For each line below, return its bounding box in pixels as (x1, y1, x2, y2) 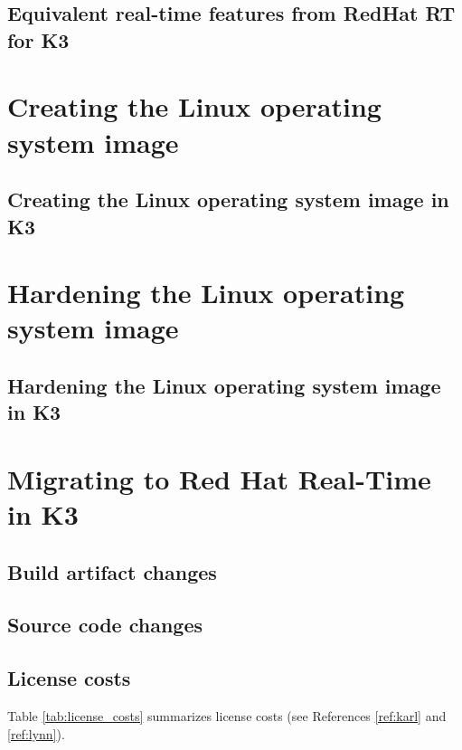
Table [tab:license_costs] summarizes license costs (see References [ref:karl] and (7, 706, 447, 725)
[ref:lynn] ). (7, 724, 65, 743)
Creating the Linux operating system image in (7, 185, 449, 214)
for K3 (7, 25, 70, 53)
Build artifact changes (7, 557, 217, 585)
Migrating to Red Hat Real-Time (7, 460, 431, 497)
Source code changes (7, 611, 203, 639)
